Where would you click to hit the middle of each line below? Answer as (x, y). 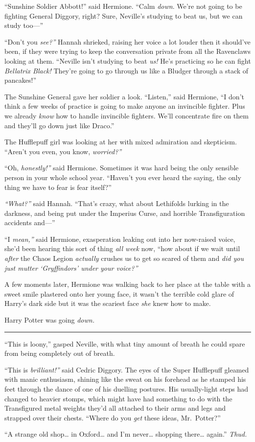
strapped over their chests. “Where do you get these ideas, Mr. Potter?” (113, 417)
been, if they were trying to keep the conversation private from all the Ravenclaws (127, 51)
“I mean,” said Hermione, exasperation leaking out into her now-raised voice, (120, 239)
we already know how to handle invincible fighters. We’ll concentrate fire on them (127, 115)
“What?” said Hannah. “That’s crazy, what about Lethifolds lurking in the (117, 203)
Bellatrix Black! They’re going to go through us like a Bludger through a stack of (127, 70)
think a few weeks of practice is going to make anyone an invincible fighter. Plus (125, 106)
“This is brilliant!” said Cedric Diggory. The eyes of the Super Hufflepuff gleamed (127, 369)
